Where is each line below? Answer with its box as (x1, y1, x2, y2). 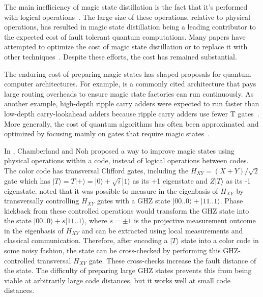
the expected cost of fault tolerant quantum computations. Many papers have (4, 31, 246, 42)
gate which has (4, 175, 50, 186)
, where (84, 215, 107, 226)
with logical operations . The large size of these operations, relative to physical (4, 11, 250, 22)
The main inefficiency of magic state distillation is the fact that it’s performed (4, 2, 248, 12)
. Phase (220, 195, 243, 206)
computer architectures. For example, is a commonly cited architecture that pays (4, 78, 256, 89)
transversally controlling (4, 195, 79, 206)
